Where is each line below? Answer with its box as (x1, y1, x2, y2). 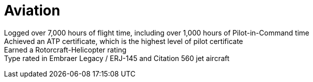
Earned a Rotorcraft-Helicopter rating (4, 45, 127, 54)
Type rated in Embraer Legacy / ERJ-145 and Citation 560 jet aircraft (4, 53, 230, 62)
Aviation (4, 2, 61, 19)
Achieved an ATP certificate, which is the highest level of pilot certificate (4, 36, 243, 45)
